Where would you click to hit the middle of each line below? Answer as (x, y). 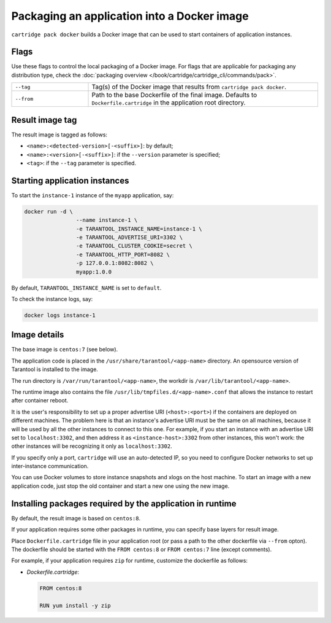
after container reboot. (40, 401)
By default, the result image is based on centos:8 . (76, 518)
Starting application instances (70, 180)
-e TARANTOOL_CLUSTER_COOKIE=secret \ (134, 246)
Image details (38, 335)
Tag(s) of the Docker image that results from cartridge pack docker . (189, 87)
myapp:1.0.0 (94, 272)
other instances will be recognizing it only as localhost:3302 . (92, 446)
